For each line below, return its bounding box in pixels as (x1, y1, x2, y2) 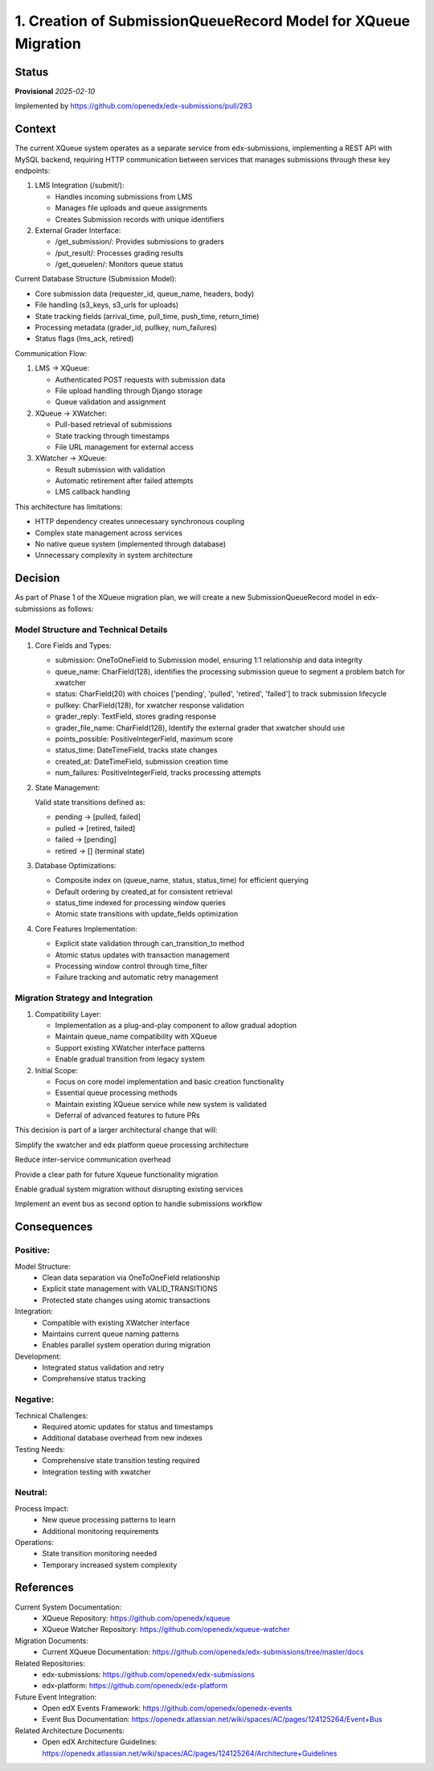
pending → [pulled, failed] (55, 812, 141, 822)
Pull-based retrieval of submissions (55, 420, 173, 429)
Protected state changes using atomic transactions (42, 1295, 211, 1305)
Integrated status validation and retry (42, 1363, 165, 1372)
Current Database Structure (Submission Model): (14, 274, 177, 284)
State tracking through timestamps (55, 431, 170, 441)
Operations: (14, 1537, 54, 1547)
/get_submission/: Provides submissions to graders (55, 237, 224, 247)
